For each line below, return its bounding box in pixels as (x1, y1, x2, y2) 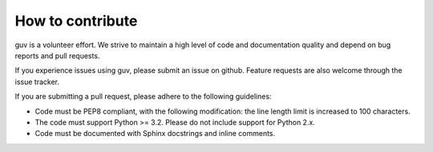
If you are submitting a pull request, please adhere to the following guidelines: (14, 92, 272, 102)
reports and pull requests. (14, 50, 100, 60)
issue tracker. (14, 77, 60, 86)
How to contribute (14, 12, 138, 30)
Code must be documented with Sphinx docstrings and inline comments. (34, 129, 276, 138)
